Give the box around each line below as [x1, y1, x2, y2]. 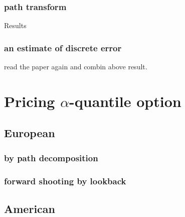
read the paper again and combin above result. [4, 61, 147, 72]
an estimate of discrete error [4, 41, 122, 54]
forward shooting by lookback [4, 174, 126, 187]
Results [4, 20, 27, 31]
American [4, 200, 55, 216]
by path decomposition [4, 151, 98, 164]
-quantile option [69, 90, 181, 111]
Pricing [4, 90, 55, 111]
